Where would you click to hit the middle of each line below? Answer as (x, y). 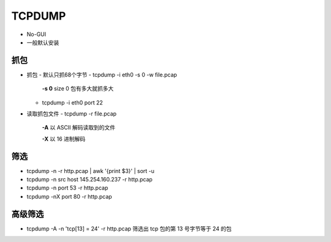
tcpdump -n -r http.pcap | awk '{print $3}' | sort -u (90, 170)
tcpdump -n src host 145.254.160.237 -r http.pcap (89, 180)
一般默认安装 (43, 42)
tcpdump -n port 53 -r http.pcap (67, 188)
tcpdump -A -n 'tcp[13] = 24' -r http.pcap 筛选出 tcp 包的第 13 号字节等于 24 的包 (129, 229)
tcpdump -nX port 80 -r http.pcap (70, 196)
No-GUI (36, 34)
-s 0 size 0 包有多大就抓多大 (78, 89)
